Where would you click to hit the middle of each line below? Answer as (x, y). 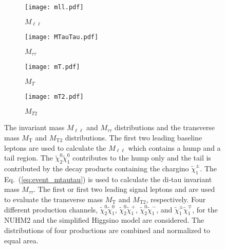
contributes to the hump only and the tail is (142, 158)
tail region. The (29, 158)
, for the (205, 209)
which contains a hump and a (174, 147)
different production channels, (51, 209)
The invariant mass (34, 127)
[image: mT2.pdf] (54, 97)
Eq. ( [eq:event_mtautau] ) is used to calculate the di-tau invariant (108, 179)
